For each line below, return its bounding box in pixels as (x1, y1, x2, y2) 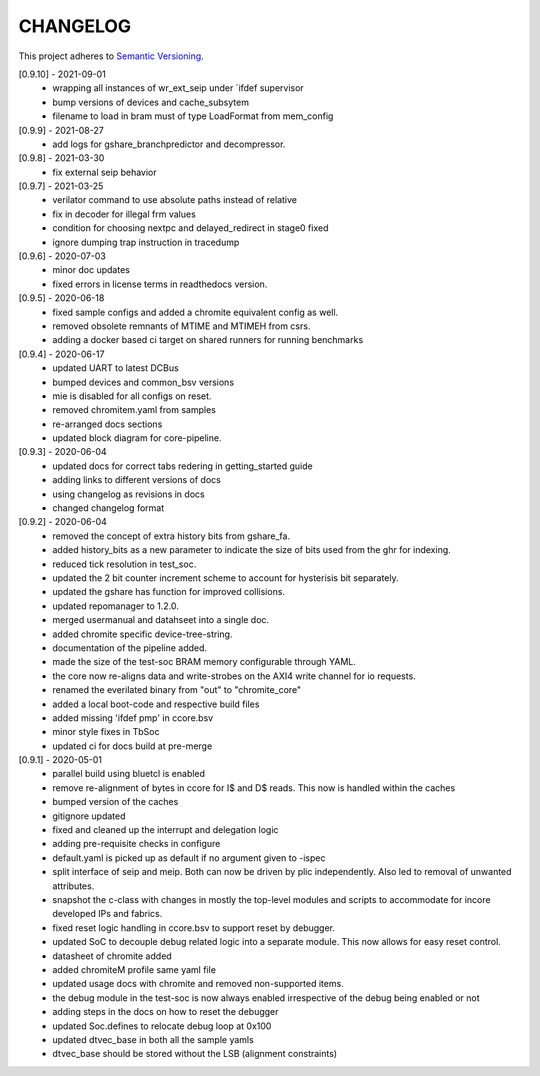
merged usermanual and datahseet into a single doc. (52, 614, 270, 626)
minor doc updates (52, 264, 130, 276)
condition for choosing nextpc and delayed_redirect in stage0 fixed (52, 222, 329, 234)
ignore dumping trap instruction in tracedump (52, 236, 240, 248)
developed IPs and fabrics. (52, 908, 163, 920)
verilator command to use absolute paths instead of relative (52, 194, 298, 206)
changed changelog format (52, 502, 165, 514)
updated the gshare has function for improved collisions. (52, 586, 285, 598)
